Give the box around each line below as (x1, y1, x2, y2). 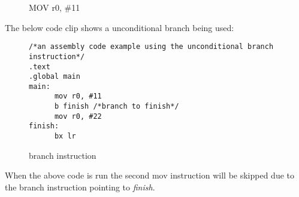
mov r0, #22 (54, 112, 102, 121)
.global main (29, 72, 80, 81)
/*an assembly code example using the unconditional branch (29, 42, 274, 51)
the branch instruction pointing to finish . (5, 180, 155, 193)
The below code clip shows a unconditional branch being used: (5, 21, 234, 33)
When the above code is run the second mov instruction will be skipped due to (5, 169, 294, 181)
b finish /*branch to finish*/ (54, 102, 179, 111)
